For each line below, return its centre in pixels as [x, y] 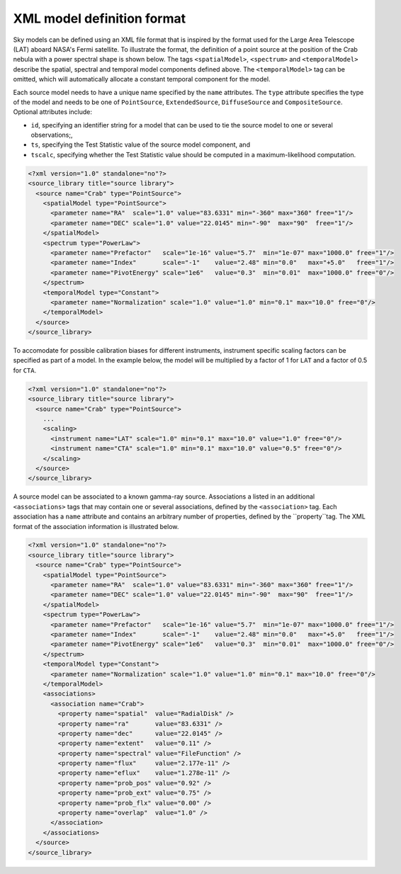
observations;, [52, 135]
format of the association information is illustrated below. [96, 526]
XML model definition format [100, 18]
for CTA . [25, 370]
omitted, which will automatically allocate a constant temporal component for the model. [142, 79]
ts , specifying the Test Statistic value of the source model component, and [141, 144]
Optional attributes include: [52, 112]
